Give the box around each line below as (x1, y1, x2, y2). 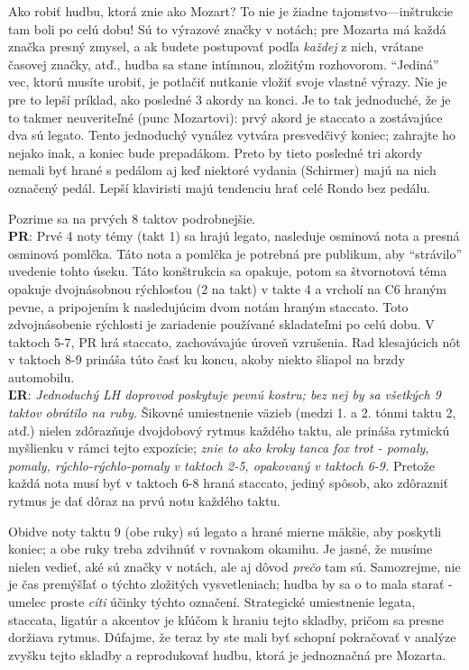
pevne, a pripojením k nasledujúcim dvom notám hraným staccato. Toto (8, 297, 409, 316)
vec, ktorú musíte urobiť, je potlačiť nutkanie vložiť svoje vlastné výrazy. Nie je (8, 72, 447, 91)
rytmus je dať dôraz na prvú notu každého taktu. (8, 491, 281, 510)
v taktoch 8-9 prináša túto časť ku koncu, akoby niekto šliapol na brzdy (8, 350, 405, 369)
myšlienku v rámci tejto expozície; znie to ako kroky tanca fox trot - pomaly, (8, 438, 429, 457)
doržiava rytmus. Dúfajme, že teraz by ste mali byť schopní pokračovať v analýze (8, 628, 456, 647)
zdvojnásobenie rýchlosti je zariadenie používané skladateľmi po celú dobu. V (8, 315, 435, 334)
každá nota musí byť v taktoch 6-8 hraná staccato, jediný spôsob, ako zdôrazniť (8, 473, 449, 492)
